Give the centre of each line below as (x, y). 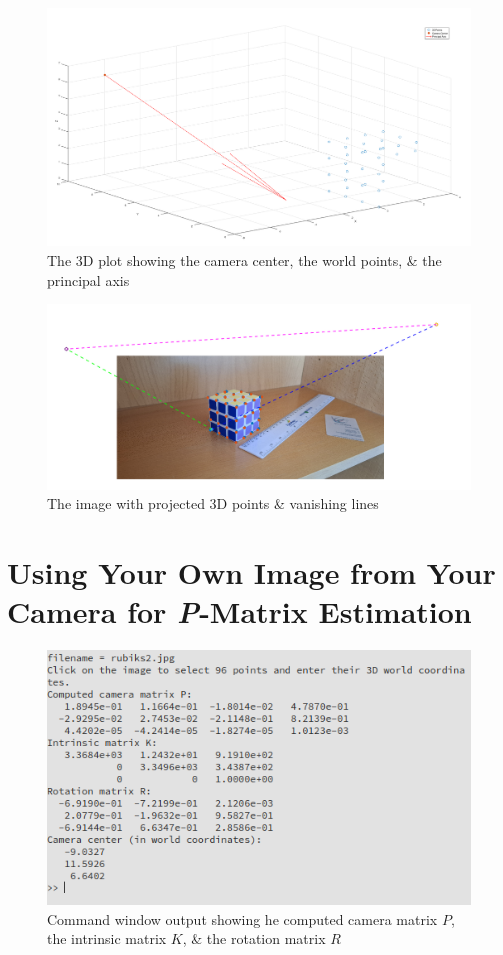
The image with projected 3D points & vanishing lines (213, 503)
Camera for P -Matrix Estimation (239, 612)
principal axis (88, 279)
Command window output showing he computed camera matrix (242, 918)
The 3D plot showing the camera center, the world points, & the (244, 259)
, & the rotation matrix (254, 938)
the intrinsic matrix (107, 938)
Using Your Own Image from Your (251, 571)
